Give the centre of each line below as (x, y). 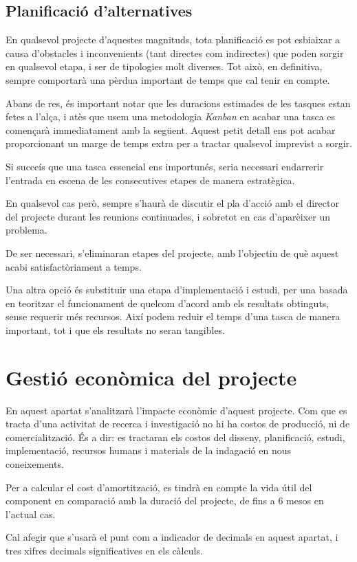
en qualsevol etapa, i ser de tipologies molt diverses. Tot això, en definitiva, (164, 66)
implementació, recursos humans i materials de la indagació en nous (149, 450)
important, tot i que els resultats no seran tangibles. (116, 329)
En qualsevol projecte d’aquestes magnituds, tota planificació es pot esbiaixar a (173, 40)
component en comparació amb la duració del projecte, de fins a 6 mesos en (165, 501)
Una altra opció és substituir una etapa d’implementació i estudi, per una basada (177, 290)
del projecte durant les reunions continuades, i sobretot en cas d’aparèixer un (168, 216)
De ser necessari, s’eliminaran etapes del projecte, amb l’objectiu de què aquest (172, 252)
